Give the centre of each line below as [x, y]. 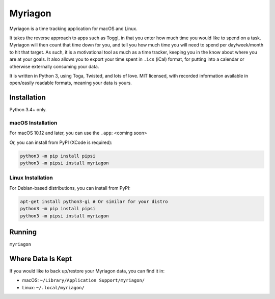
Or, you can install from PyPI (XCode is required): [61, 142]
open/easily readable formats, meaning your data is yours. [71, 83]
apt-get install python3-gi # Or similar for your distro [94, 201]
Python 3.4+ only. [28, 110]
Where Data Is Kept [41, 258]
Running [23, 232]
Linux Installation [31, 178]
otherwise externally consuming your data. [54, 66]
